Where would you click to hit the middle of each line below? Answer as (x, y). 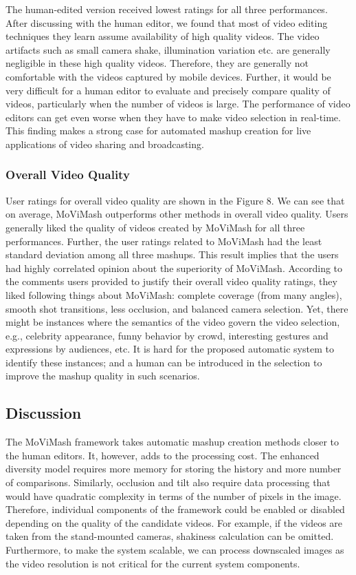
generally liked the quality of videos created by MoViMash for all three (155, 227)
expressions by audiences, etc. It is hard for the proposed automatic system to (170, 349)
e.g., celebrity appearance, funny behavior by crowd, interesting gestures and (167, 335)
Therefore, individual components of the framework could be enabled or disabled (175, 509)
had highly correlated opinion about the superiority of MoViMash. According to (174, 268)
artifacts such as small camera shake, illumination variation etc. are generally (168, 49)
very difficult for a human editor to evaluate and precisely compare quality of (168, 90)
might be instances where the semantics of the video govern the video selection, (173, 322)
